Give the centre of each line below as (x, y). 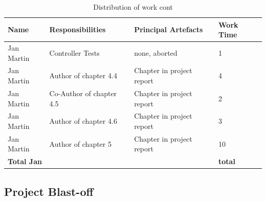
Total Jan (25, 161)
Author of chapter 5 (80, 143)
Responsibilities (77, 29)
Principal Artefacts (169, 29)
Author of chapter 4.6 (83, 121)
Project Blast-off (49, 191)
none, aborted (156, 52)
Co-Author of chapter (83, 93)
